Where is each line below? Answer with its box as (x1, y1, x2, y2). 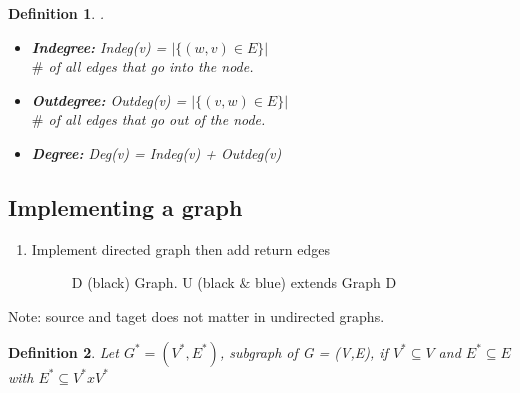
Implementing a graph (8, 191, 243, 222)
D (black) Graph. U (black (71, 272, 235, 293)
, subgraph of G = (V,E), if (219, 341, 388, 362)
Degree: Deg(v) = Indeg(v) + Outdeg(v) (31, 142, 282, 163)
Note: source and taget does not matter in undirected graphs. (8, 305, 385, 326)
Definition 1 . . (8, 3, 105, 23)
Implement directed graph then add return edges (31, 238, 330, 259)
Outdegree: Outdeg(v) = (31, 89, 187, 110)
